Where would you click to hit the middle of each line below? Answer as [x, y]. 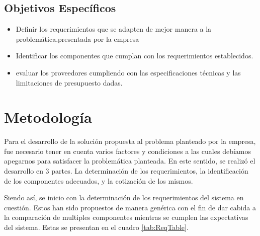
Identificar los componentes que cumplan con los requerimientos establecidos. [135, 56]
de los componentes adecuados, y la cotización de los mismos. [99, 180]
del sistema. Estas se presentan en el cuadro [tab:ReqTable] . [96, 227]
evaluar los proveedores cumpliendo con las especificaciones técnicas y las [128, 72]
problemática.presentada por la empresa [77, 38]
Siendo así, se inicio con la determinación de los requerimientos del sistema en [124, 198]
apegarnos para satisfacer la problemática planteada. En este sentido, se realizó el [130, 161]
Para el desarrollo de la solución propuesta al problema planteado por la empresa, [130, 141]
